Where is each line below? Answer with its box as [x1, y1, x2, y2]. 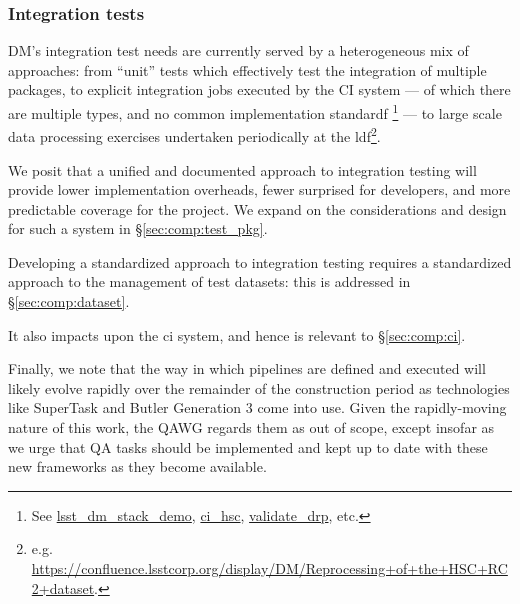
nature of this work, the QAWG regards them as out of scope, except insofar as [8, 417, 495, 438]
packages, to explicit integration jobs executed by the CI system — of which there [8, 79, 511, 100]
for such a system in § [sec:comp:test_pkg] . [8, 218, 268, 239]
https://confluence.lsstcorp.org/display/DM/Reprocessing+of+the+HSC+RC [31, 558, 508, 578]
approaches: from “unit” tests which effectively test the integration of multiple [8, 59, 487, 80]
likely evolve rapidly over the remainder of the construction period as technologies [8, 377, 510, 398]
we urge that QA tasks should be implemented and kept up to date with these [8, 436, 488, 457]
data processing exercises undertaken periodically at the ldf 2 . [8, 123, 381, 146]
